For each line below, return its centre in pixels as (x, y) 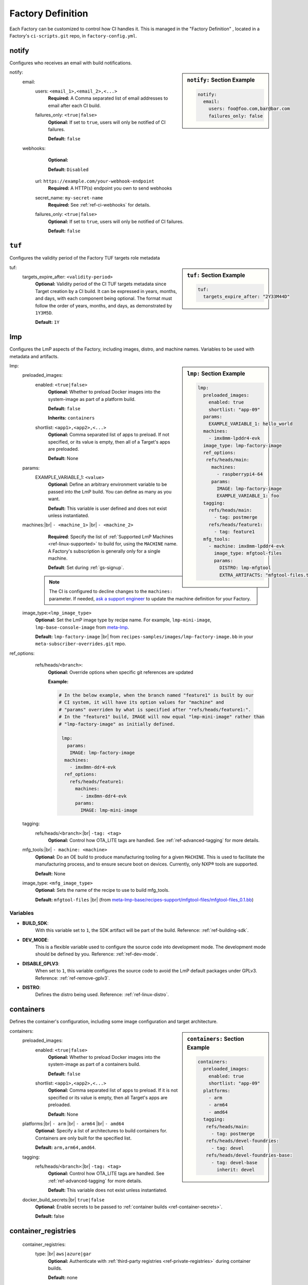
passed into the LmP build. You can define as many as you (110, 491)
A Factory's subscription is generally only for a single (104, 551)
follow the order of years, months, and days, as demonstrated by (104, 305)
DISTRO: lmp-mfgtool (245, 568)
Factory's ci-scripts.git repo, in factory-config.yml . (73, 35)
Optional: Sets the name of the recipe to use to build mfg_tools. (102, 890)
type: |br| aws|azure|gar (63, 1254)
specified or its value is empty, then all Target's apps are (108, 1097)
